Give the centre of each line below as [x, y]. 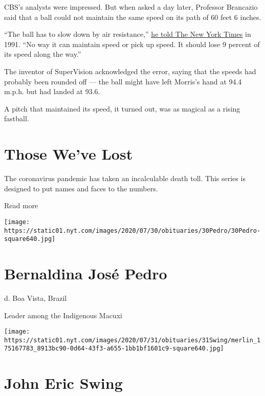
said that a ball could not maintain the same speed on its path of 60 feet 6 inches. [133, 17]
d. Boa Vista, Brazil [36, 298]
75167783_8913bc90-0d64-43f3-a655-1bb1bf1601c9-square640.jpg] [114, 349]
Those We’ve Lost [69, 154]
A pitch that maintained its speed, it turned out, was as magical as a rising [122, 108]
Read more [21, 205]
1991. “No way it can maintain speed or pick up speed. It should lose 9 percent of [132, 44]
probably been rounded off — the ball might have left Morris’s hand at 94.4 [123, 81]
